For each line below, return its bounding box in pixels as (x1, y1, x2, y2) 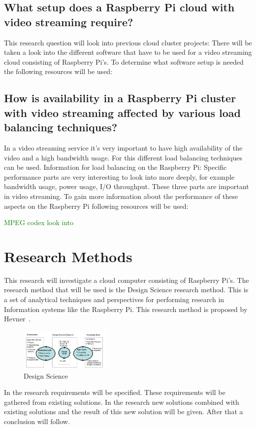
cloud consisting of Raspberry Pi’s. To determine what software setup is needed (4, 56, 244, 67)
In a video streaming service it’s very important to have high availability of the (4, 142, 243, 153)
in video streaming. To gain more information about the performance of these (4, 191, 238, 201)
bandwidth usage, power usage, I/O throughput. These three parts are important (4, 181, 249, 192)
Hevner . (4, 313, 31, 324)
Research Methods (4, 246, 132, 266)
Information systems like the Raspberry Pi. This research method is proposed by (4, 304, 248, 314)
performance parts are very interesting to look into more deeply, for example (4, 171, 235, 182)
